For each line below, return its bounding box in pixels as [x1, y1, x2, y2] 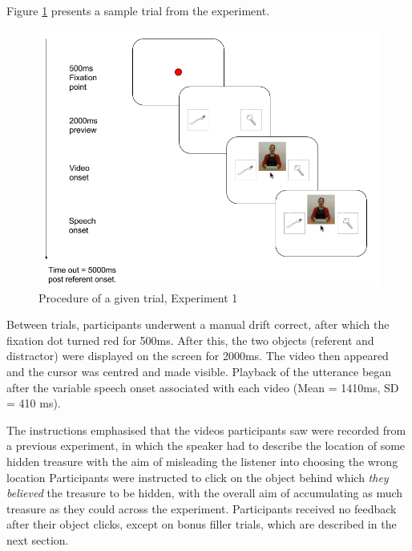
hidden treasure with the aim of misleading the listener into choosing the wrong [6, 452, 398, 469]
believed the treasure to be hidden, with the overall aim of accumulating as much [6, 484, 403, 501]
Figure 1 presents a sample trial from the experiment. [6, 2, 270, 18]
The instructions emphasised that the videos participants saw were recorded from [6, 421, 406, 438]
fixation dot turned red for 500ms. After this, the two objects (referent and [6, 331, 374, 348]
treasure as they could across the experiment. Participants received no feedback [6, 500, 397, 517]
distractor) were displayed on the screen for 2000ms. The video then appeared [6, 347, 389, 364]
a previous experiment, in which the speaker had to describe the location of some [6, 437, 406, 454]
